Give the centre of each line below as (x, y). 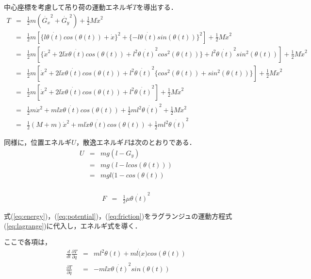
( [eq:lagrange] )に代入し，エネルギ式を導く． (73, 225)
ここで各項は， (28, 242)
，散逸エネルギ (100, 142)
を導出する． (157, 7)
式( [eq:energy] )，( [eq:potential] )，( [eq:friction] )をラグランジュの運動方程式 (118, 216)
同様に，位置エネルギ (38, 142)
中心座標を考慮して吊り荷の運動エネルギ (68, 7)
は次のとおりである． (162, 142)
